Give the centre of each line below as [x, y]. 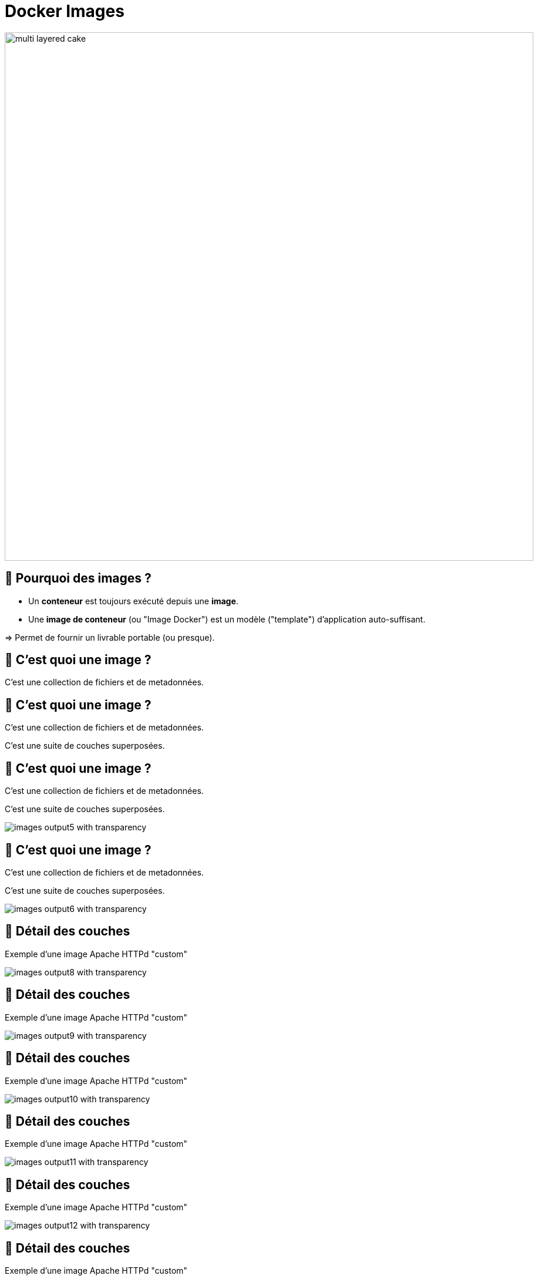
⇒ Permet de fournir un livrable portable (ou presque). [110, 637]
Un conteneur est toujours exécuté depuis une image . [133, 601]
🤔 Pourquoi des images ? [78, 578]
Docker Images [65, 11]
